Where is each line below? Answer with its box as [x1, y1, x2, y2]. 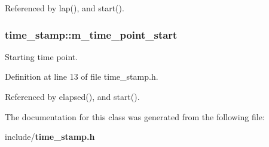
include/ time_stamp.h [5, 130, 95, 143]
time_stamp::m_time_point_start [5, 27, 178, 42]
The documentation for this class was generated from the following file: [5, 110, 265, 123]
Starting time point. [5, 50, 78, 62]
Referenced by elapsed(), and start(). [5, 90, 140, 102]
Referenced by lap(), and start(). [5, 2, 124, 14]
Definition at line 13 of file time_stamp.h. [5, 70, 158, 83]
